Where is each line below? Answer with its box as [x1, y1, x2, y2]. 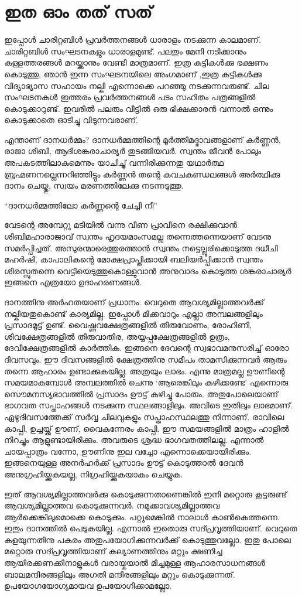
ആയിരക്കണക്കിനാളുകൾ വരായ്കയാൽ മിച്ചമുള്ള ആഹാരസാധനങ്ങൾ [4, 557, 265, 569]
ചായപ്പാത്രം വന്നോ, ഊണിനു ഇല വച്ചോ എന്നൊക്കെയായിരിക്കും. [4, 445, 252, 457]
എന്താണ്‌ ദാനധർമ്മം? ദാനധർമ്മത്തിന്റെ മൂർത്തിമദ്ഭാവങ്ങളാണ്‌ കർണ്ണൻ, [4, 133, 281, 145]
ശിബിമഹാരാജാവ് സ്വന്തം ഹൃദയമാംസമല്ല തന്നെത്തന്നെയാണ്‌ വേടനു [4, 230, 272, 243]
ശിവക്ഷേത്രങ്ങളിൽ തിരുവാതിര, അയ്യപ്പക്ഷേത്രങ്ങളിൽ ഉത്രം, [4, 330, 230, 342]
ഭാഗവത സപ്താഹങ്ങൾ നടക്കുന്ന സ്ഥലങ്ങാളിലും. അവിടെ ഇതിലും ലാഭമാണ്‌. [4, 399, 293, 411]
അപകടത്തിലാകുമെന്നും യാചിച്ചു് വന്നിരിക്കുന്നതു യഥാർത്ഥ [4, 156, 224, 169]
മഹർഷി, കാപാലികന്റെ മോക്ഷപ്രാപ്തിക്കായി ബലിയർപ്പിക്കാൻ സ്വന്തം [4, 253, 263, 265]
